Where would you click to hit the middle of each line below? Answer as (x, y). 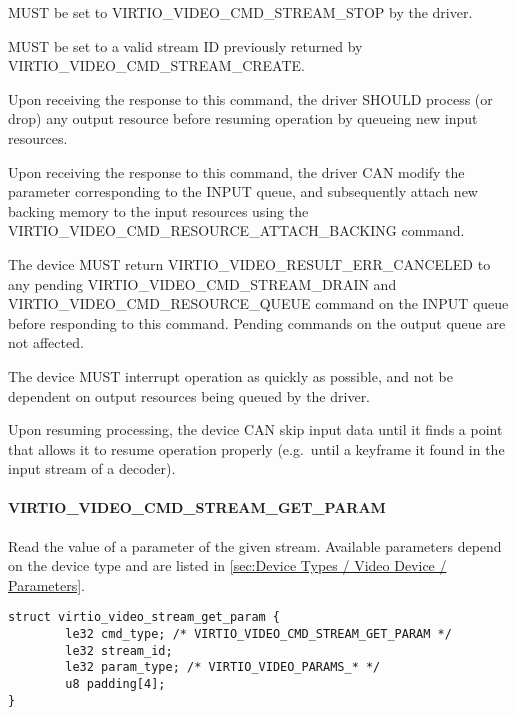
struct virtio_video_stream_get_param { (144, 617)
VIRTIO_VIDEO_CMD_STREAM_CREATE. (156, 65)
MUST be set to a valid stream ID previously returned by (185, 45)
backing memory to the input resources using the (158, 210)
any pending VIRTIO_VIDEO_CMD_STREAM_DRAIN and (202, 283)
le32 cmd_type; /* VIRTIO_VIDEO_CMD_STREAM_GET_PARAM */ (258, 634)
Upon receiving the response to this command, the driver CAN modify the (236, 171)
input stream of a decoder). (92, 468)
